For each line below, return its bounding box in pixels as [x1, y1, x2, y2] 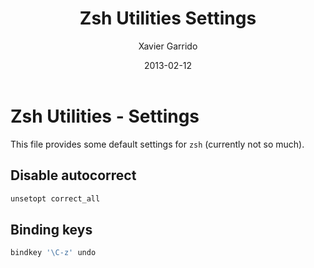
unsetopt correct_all [10, 193, 101, 204]
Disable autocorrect [10, 167, 137, 184]
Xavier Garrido [138, 40, 198, 52]
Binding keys [10, 221, 93, 238]
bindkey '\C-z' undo [10, 248, 97, 258]
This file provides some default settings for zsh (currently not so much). [10, 138, 305, 150]
